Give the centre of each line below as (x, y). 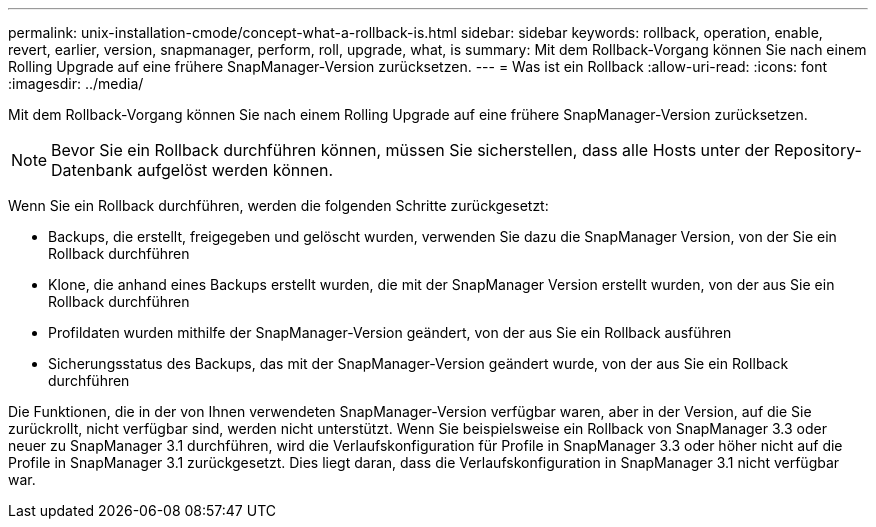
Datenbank (92, 170)
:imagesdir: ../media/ (76, 83)
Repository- (818, 150)
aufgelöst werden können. (235, 170)
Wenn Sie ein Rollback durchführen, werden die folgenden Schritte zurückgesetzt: (278, 205)
